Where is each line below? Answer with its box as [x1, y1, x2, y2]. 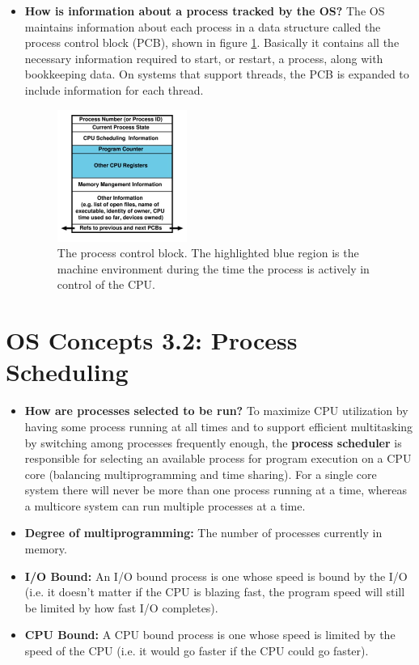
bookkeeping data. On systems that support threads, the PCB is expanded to [24, 66, 409, 83]
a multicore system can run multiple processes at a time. [24, 497, 306, 514]
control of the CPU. [57, 276, 155, 293]
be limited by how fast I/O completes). [24, 599, 218, 616]
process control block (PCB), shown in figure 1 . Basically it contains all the [24, 34, 400, 51]
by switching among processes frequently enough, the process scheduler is [24, 434, 402, 451]
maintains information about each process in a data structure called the [24, 18, 381, 35]
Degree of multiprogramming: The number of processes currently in [24, 524, 383, 541]
